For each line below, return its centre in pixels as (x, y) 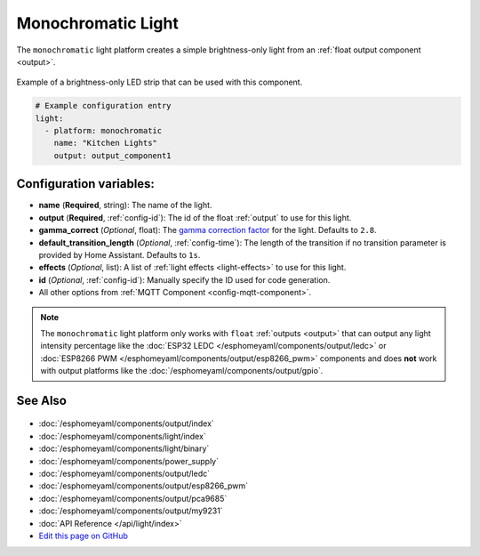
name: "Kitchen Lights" (105, 143)
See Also (41, 400)
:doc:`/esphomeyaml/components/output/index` (127, 423)
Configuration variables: (86, 184)
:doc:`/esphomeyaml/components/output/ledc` (124, 474)
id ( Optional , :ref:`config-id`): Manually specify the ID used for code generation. (184, 279)
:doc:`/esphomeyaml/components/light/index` (122, 436)
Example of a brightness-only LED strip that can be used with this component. (160, 82)
